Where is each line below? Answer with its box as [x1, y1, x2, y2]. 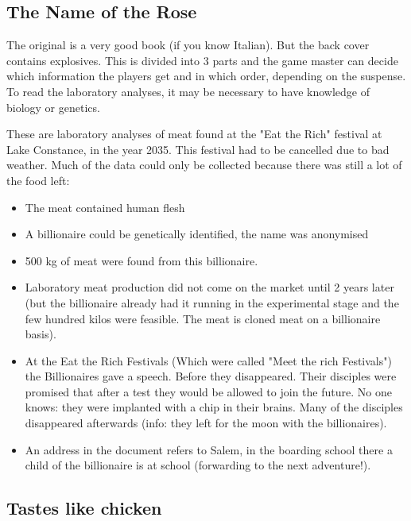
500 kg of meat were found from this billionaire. [25, 252, 258, 268]
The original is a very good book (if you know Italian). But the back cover [6, 37, 370, 53]
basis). [25, 326, 56, 342]
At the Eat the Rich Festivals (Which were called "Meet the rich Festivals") [25, 352, 392, 369]
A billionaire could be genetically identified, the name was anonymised [25, 226, 369, 242]
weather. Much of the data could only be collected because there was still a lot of [6, 156, 402, 173]
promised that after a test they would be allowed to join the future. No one [25, 383, 392, 399]
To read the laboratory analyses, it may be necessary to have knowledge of [6, 83, 370, 99]
